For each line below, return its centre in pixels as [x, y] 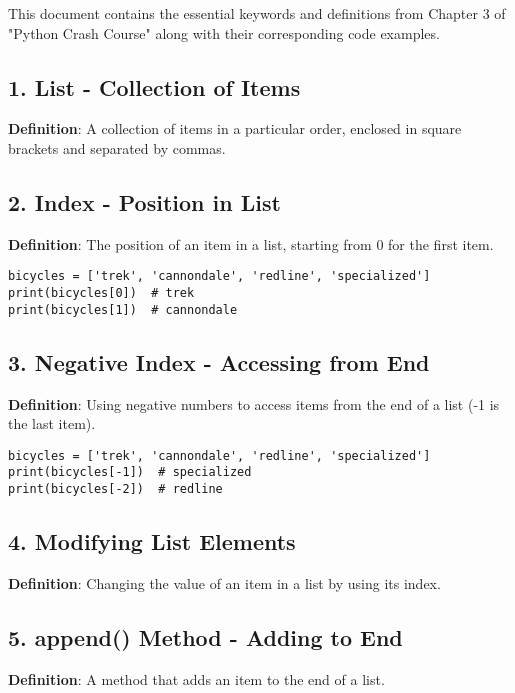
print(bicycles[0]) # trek [101, 293]
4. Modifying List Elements [152, 541]
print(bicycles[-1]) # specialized [130, 472]
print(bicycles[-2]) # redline [115, 489]
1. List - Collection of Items [154, 86]
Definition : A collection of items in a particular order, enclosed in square [235, 128]
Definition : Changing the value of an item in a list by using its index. [224, 582]
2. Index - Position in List [144, 201]
